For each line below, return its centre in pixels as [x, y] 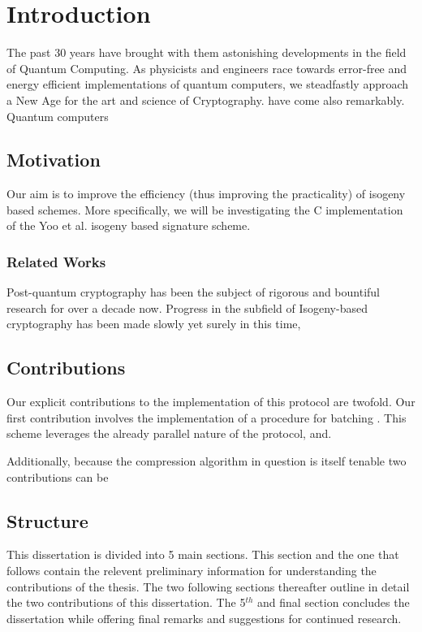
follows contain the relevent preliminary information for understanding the [192, 571]
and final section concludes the [334, 602]
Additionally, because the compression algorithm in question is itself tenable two [207, 461]
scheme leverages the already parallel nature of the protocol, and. [169, 433]
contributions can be [58, 476]
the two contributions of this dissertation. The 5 [126, 602]
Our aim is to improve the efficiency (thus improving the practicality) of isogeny [206, 194]
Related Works [56, 262]
